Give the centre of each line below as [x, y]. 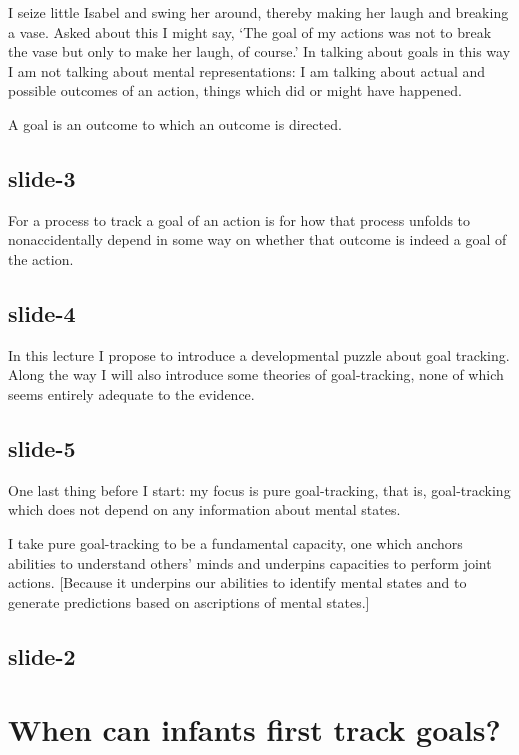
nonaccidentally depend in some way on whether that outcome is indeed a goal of [257, 239]
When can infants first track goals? [254, 729]
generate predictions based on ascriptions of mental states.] [189, 601]
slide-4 [42, 312]
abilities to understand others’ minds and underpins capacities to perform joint [250, 562]
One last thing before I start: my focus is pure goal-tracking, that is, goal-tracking [259, 489]
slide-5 [42, 447]
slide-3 [42, 177]
